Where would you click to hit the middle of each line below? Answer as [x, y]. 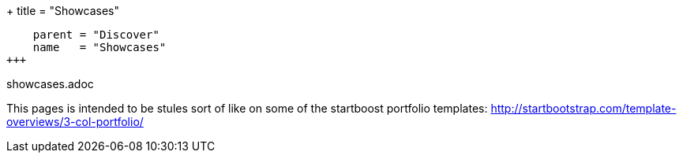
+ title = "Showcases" [63, 11]
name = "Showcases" [99, 47]
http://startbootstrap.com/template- [584, 108]
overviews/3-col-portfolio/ [75, 122]
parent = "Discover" [96, 35]
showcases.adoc [50, 84]
